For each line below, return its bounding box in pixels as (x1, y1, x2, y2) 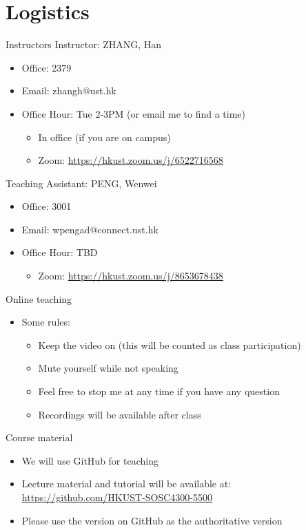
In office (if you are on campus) (38, 129, 171, 144)
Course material (6, 430, 73, 445)
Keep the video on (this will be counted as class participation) (38, 337, 301, 352)
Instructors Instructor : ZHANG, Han (6, 37, 162, 52)
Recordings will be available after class (38, 407, 201, 421)
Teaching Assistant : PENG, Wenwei (6, 176, 157, 190)
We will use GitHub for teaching (21, 453, 159, 467)
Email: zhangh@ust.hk (21, 83, 116, 98)
